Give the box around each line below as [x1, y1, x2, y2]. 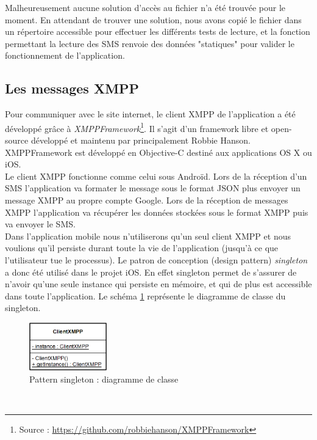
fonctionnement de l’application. [5, 49, 125, 62]
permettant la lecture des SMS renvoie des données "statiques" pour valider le [5, 37, 294, 50]
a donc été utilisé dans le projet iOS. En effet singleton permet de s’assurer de [5, 265, 297, 278]
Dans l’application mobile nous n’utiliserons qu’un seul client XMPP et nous [5, 229, 291, 242]
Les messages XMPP [5, 79, 140, 98]
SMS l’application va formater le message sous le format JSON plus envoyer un [5, 182, 301, 194]
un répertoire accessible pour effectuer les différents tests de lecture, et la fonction [5, 25, 310, 38]
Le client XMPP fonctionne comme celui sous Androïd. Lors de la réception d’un [5, 169, 307, 182]
